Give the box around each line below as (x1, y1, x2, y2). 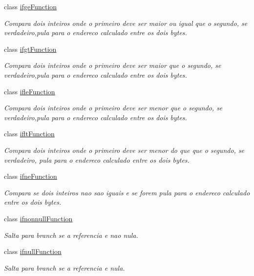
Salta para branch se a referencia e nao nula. (4, 230, 138, 240)
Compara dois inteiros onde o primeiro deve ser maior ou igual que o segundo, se (4, 18, 248, 28)
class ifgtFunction (4, 43, 57, 54)
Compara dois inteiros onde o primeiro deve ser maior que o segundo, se (4, 60, 221, 70)
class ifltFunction (4, 128, 55, 139)
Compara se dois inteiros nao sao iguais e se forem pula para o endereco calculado (4, 187, 250, 197)
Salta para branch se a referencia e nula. (4, 262, 125, 273)
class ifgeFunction (4, 1, 57, 11)
